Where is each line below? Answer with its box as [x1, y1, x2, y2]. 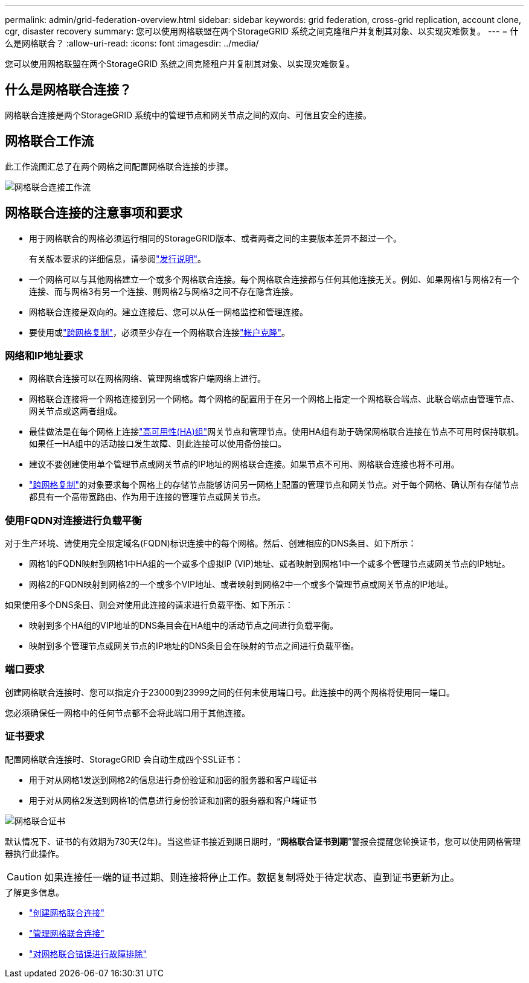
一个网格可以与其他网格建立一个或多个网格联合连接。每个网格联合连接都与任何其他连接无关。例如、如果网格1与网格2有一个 [29, 274, 520, 284]
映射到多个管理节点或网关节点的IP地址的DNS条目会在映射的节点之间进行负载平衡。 [29, 641, 359, 652]
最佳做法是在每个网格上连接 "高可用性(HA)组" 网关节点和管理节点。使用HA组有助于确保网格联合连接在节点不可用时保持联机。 [29, 426, 524, 437]
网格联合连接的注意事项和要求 [5, 205, 182, 221]
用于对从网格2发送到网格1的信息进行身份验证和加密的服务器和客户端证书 [29, 795, 317, 805]
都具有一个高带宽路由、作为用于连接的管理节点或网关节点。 [29, 492, 266, 502]
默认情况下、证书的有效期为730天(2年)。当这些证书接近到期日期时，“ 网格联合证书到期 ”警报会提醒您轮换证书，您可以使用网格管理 [5, 836, 521, 847]
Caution [7, 870, 42, 883]
